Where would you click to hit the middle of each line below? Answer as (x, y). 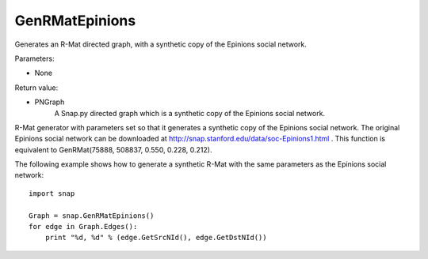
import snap (52, 193)
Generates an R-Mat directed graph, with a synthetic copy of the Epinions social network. (160, 44)
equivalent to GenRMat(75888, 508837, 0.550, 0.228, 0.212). (113, 149)
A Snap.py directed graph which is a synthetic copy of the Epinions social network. (189, 113)
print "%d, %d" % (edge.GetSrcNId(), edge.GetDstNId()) (156, 238)
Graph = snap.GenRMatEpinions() (92, 216)
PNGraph (50, 102)
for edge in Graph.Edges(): (83, 227)
